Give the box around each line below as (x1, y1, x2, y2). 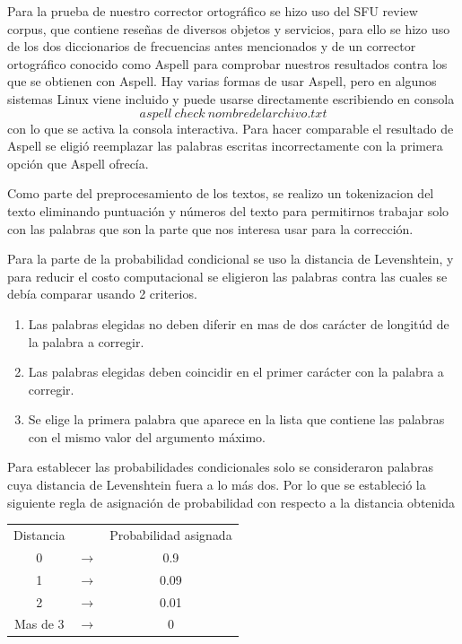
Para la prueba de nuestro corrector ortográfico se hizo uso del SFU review (7, 2, 418, 20)
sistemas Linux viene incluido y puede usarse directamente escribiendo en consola (7, 89, 455, 108)
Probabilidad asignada (109, 526, 232, 544)
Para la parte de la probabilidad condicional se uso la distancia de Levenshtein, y (7, 249, 454, 268)
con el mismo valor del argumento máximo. (28, 427, 266, 446)
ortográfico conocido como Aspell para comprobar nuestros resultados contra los (7, 54, 448, 73)
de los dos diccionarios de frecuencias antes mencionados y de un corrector (7, 37, 416, 56)
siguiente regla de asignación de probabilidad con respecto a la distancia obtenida (7, 492, 455, 511)
